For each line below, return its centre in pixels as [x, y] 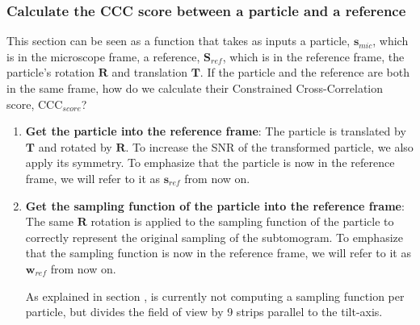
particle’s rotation [51, 72]
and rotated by [75, 146]
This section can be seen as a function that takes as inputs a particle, [178, 41]
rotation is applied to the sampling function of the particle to [242, 221]
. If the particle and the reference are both [304, 72]
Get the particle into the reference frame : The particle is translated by [216, 131]
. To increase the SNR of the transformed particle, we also [269, 146]
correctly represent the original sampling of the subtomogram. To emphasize [214, 237]
